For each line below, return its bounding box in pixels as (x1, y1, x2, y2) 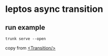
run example (5, 23, 45, 32)
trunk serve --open (5, 36, 46, 41)
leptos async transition (5, 3, 103, 15)
